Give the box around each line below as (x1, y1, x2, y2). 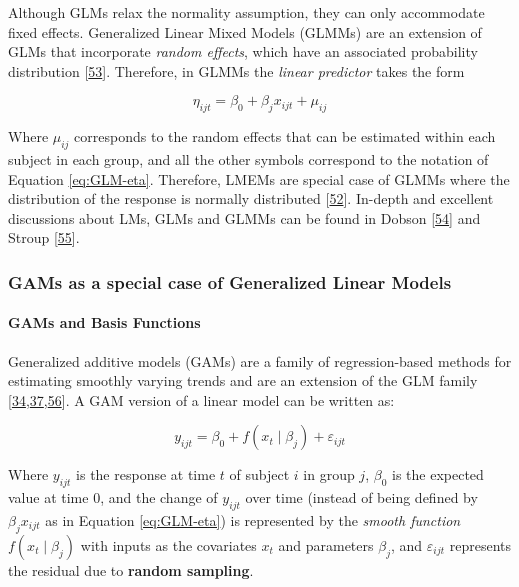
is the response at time (76, 464, 216, 485)
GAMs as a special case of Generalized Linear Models (8, 269, 452, 294)
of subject (229, 464, 290, 485)
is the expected (391, 464, 484, 485)
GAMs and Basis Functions (8, 312, 201, 333)
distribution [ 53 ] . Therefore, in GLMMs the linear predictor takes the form (8, 60, 465, 81)
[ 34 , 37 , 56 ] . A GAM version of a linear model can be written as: (8, 389, 395, 410)
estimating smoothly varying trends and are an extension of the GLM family (8, 370, 478, 391)
